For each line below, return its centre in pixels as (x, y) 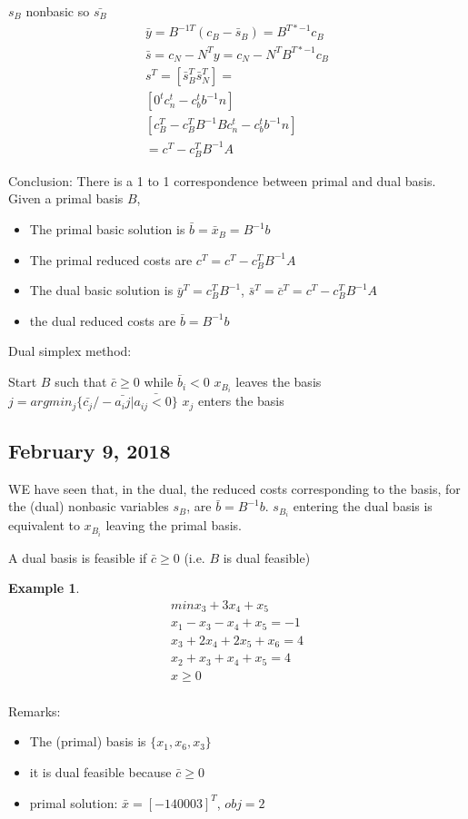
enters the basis (241, 401)
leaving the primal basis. (174, 525)
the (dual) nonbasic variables (89, 506)
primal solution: (74, 802)
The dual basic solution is (101, 290)
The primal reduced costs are (111, 259)
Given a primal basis (66, 198)
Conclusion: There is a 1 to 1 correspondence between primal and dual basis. (222, 180)
